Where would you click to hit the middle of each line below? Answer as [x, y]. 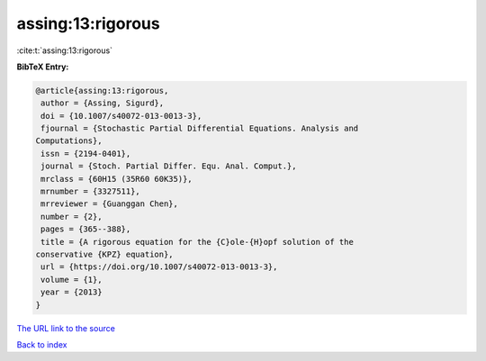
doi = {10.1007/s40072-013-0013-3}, [121, 116]
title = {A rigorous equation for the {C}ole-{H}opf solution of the [198, 242]
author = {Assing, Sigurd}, [103, 103]
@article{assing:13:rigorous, [102, 90]
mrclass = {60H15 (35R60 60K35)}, [117, 179]
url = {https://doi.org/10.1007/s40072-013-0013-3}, [159, 267]
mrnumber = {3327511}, [91, 192]
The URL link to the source [66, 328]
